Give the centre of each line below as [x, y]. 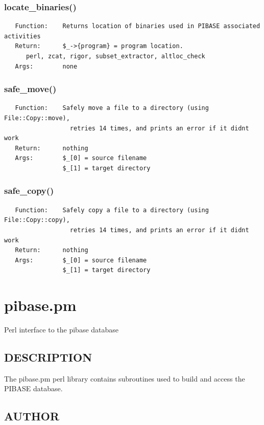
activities [22, 36]
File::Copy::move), [37, 118]
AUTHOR [32, 416]
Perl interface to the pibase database [62, 330]
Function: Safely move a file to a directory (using [112, 108]
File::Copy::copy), [37, 220]
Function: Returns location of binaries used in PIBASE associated [138, 26]
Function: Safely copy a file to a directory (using [112, 210]
